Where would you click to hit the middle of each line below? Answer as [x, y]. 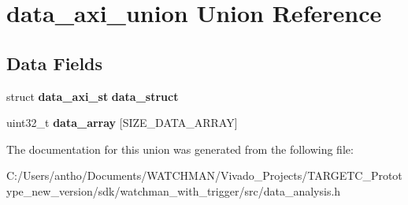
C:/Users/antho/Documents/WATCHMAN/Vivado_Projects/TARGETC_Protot [204, 175]
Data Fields [55, 63]
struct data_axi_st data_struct [93, 96]
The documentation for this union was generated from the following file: [180, 149]
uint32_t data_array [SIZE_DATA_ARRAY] [122, 123]
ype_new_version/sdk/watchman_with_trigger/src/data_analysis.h [174, 190]
